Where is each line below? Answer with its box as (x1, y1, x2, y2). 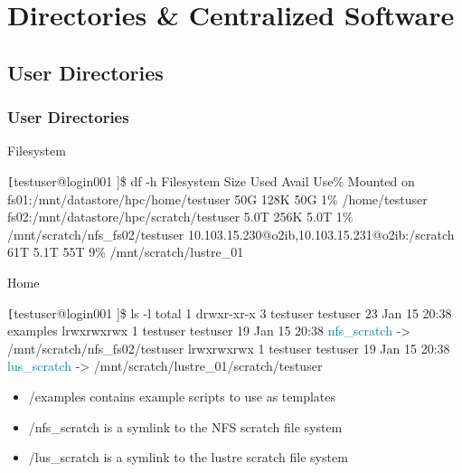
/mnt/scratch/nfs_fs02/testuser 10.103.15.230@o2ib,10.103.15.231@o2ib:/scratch (7, 224, 455, 243)
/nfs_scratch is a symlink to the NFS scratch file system (28, 417, 343, 436)
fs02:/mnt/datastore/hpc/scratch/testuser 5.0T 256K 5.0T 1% (7, 207, 354, 226)
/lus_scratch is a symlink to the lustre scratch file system (28, 448, 348, 467)
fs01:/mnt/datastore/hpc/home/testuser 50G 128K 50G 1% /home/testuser (7, 189, 428, 208)
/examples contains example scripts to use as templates (28, 387, 336, 406)
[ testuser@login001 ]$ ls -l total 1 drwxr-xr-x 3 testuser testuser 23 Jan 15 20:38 (7, 303, 452, 322)
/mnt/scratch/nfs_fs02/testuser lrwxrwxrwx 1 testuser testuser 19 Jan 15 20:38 (7, 338, 450, 357)
